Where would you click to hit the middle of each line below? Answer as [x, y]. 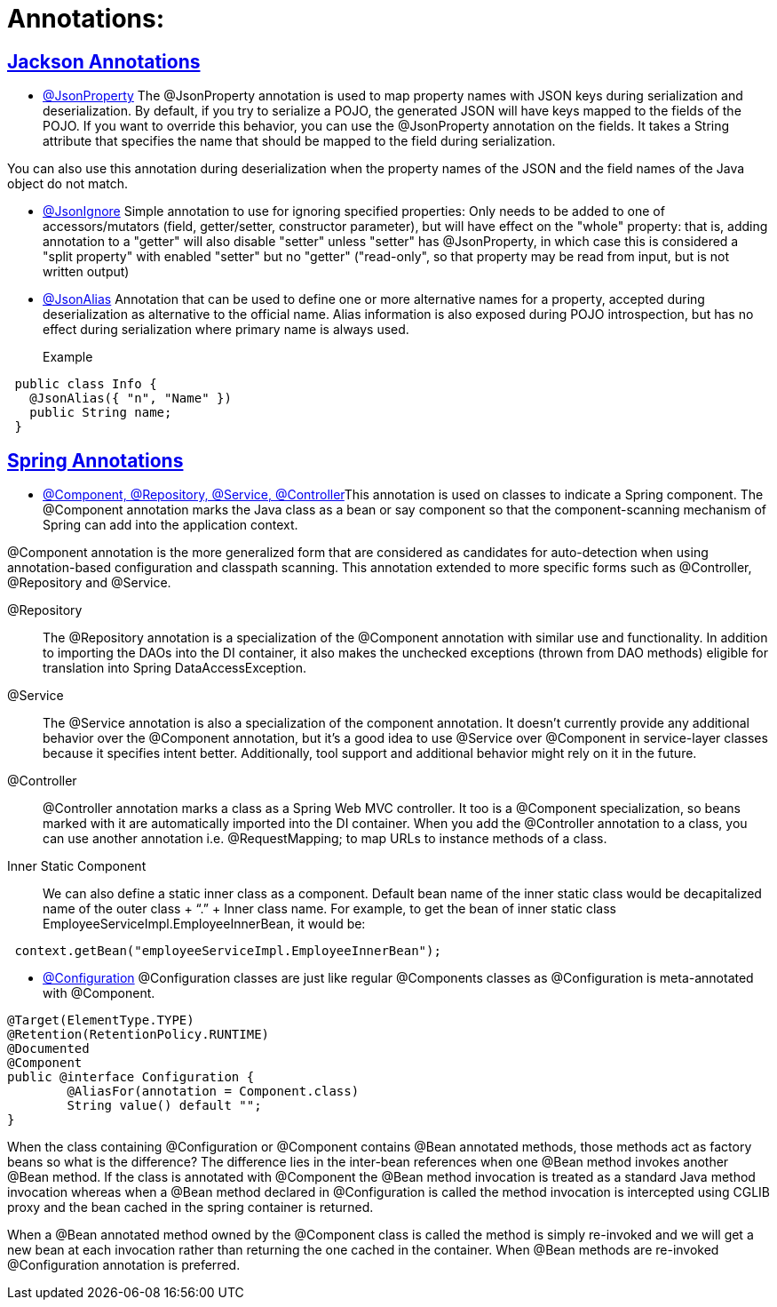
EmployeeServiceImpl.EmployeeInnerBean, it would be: [204, 924]
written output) [86, 272]
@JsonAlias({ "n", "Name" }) [131, 398]
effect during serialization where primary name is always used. [226, 330]
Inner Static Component [77, 866]
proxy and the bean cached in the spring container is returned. [190, 1207]
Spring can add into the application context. [170, 525]
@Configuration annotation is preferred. [124, 1265]
